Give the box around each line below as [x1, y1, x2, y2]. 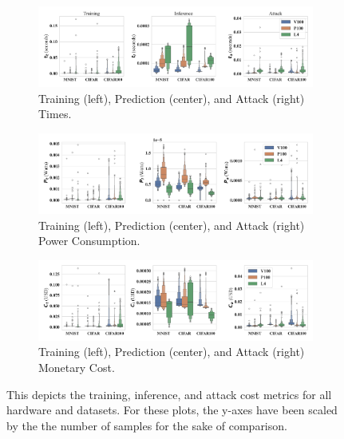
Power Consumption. [38, 232, 140, 249]
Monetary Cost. [38, 359, 115, 376]
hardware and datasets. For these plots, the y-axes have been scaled [6, 401, 338, 418]
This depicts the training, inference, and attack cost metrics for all [6, 386, 332, 402]
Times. [38, 105, 72, 122]
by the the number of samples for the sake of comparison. [6, 417, 287, 433]
